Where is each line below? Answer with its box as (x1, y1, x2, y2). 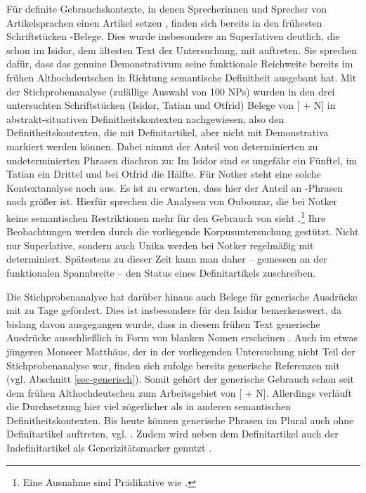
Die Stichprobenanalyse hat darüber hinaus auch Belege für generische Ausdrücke (6, 289, 358, 303)
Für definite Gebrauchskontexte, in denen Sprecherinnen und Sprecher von (6, 1, 327, 15)
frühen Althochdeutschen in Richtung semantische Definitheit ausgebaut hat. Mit (6, 70, 357, 84)
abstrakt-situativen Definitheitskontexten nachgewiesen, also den (6, 111, 285, 126)
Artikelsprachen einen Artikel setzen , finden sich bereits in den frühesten (6, 15, 322, 29)
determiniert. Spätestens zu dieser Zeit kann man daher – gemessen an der (6, 251, 327, 266)
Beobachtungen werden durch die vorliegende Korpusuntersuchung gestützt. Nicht (6, 224, 359, 239)
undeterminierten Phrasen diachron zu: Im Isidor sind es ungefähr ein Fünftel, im (6, 152, 358, 167)
